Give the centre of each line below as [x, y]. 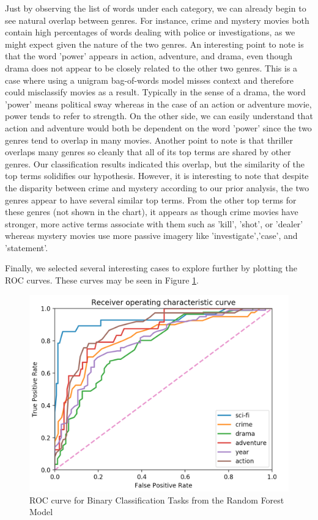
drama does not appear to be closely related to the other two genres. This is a [151, 68]
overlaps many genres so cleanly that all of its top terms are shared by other [148, 152]
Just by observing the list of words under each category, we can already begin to [156, 8]
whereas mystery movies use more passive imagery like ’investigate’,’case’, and [151, 236]
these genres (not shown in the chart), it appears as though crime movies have [152, 212]
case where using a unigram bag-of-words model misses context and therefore [149, 80]
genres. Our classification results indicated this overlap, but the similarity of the [155, 163]
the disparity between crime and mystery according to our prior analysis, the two [157, 187]
